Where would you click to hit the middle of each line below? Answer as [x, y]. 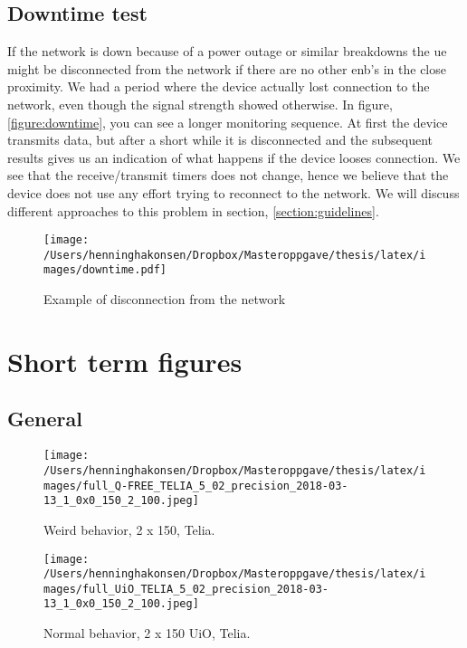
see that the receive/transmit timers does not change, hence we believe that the [228, 175]
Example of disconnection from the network [165, 299]
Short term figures [125, 361]
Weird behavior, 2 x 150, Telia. [129, 529]
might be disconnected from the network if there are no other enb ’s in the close [227, 68]
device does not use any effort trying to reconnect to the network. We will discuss [233, 192]
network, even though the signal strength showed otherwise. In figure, [200, 104]
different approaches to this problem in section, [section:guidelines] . [193, 210]
